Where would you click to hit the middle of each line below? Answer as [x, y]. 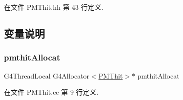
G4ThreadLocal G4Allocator [47, 75]
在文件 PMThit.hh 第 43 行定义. [54, 7]
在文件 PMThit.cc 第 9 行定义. [51, 92]
